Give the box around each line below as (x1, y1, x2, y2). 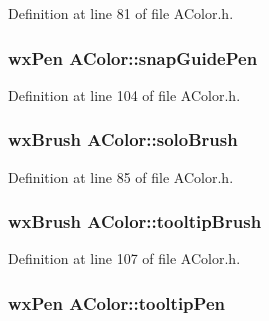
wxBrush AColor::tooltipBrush (8, 209, 262, 234)
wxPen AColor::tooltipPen (8, 290, 225, 315)
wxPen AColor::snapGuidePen (8, 45, 258, 70)
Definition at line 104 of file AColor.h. (8, 84, 241, 105)
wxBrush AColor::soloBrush (8, 127, 238, 152)
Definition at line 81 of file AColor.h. (8, 3, 234, 23)
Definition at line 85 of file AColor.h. (8, 166, 234, 187)
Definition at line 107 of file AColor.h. (8, 248, 241, 269)
